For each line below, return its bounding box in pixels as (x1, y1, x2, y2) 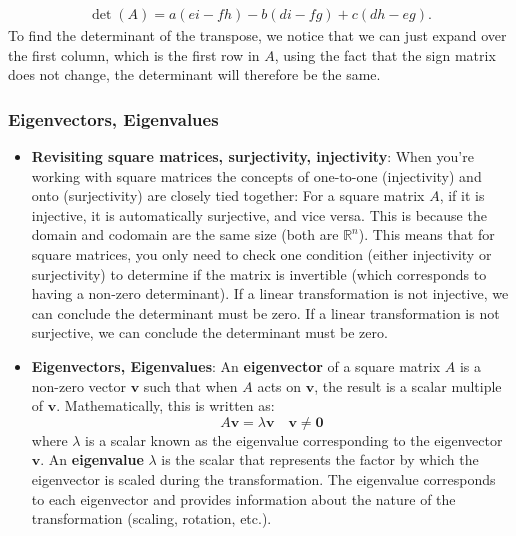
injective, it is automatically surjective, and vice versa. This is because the (31, 204, 487, 225)
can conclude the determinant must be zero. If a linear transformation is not (31, 302, 500, 323)
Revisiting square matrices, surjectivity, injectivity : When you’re (31, 146, 474, 167)
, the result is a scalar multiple (314, 375, 502, 396)
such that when (143, 375, 238, 396)
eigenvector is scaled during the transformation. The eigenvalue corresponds (31, 468, 496, 489)
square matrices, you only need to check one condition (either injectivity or (31, 244, 492, 264)
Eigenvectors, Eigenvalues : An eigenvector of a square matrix (31, 355, 441, 376)
